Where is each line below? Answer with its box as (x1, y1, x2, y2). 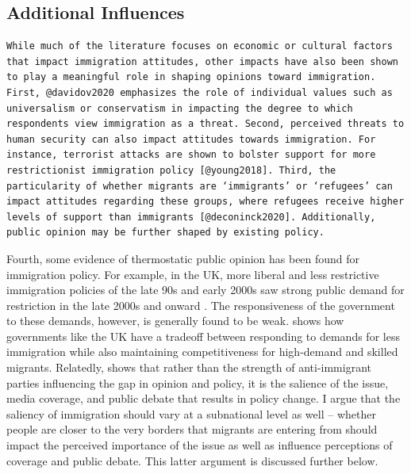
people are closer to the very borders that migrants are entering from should (6, 421, 378, 438)
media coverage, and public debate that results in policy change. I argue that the (6, 390, 401, 407)
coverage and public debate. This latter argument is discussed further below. (6, 452, 378, 468)
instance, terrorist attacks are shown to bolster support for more (6, 149, 376, 161)
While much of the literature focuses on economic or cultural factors (6, 40, 393, 52)
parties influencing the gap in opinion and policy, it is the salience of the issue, (6, 374, 389, 391)
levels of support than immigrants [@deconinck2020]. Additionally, (6, 211, 376, 223)
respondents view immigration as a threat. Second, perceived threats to (6, 118, 405, 130)
